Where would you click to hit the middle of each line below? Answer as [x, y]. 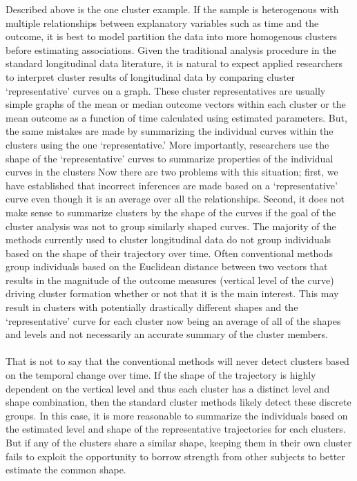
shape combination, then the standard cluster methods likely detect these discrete [178, 402]
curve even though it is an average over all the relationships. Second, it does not [175, 199]
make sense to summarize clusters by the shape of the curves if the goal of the [171, 212]
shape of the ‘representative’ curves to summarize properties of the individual [170, 158]
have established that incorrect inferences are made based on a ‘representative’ [172, 185]
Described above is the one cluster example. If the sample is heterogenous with [172, 9]
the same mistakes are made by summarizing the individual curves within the [170, 131]
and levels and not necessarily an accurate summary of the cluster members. [167, 334]
